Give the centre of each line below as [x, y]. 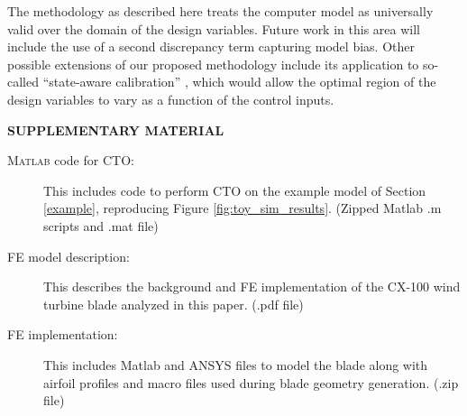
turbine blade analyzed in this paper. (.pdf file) [174, 304]
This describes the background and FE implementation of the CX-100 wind [252, 287]
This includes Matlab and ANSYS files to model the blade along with [236, 364]
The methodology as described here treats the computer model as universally [220, 11]
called [23, 82]
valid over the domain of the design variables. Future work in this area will [214, 28]
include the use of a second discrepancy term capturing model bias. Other [211, 46]
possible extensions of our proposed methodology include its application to [213, 64]
